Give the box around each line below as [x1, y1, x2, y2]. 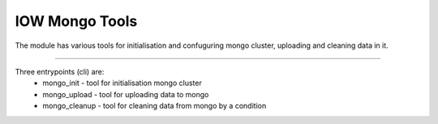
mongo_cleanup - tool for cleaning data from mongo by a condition [42, 101, 267, 111]
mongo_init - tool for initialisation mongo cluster [42, 78, 202, 88]
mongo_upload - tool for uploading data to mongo [42, 89, 209, 99]
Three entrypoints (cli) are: [15, 66, 105, 76]
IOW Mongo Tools [15, 12, 138, 30]
